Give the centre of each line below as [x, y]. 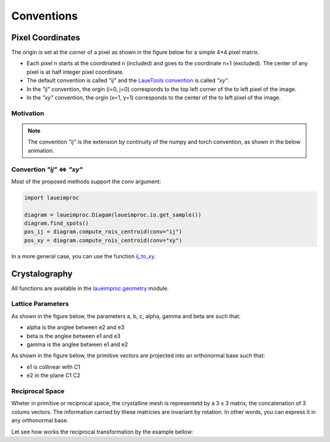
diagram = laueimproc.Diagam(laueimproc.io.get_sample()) [113, 215]
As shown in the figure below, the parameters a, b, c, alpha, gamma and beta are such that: [126, 316]
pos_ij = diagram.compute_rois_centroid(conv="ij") [103, 232]
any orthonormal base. [40, 421]
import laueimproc [52, 197]
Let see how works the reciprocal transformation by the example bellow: [102, 432]
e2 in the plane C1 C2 [53, 375]
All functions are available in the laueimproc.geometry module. [90, 288]
